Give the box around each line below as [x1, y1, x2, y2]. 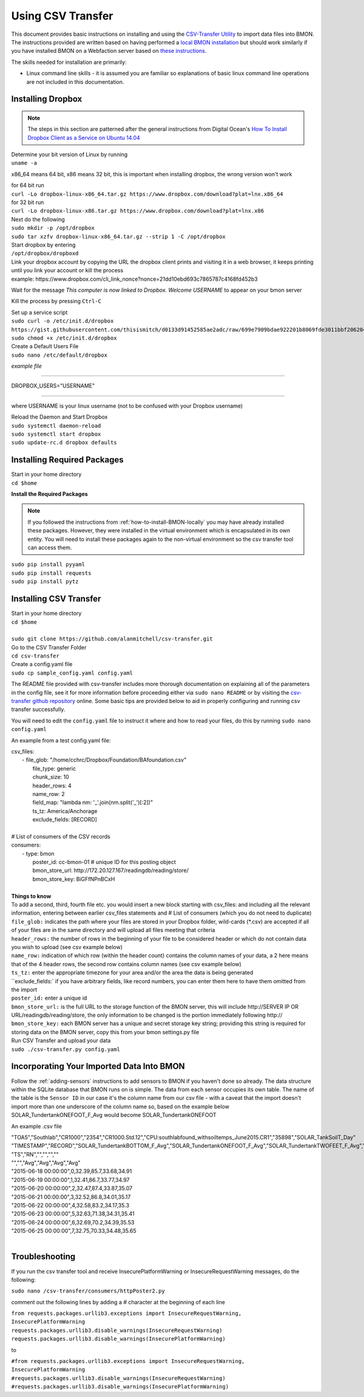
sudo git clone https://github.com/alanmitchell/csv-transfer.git [11, 636, 214, 642]
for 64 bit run [11, 182, 45, 189]
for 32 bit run [11, 199, 44, 206]
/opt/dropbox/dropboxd [11, 250, 79, 257]
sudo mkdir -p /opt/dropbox [11, 225, 95, 232]
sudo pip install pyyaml [11, 561, 85, 568]
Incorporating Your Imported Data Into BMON [11, 1061, 185, 1072]
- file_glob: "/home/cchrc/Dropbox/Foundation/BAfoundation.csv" [22, 757, 187, 764]
